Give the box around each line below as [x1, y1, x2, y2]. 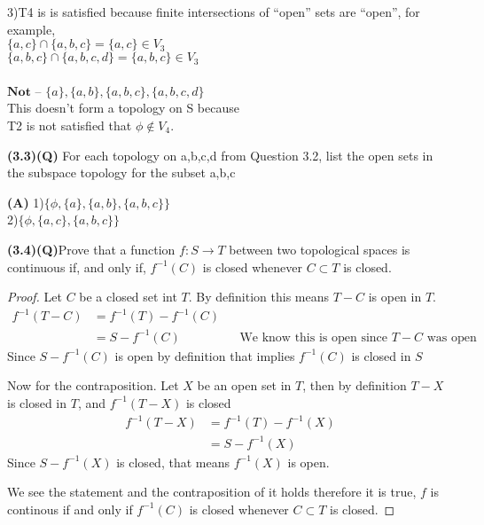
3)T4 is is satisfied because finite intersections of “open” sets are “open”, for [7, 3, 420, 20]
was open [426, 331, 477, 344]
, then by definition [302, 376, 407, 395]
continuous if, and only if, [7, 257, 146, 276]
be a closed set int [79, 287, 177, 306]
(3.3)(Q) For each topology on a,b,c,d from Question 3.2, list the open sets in [7, 145, 433, 164]
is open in [368, 287, 422, 306]
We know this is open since [239, 331, 388, 344]
